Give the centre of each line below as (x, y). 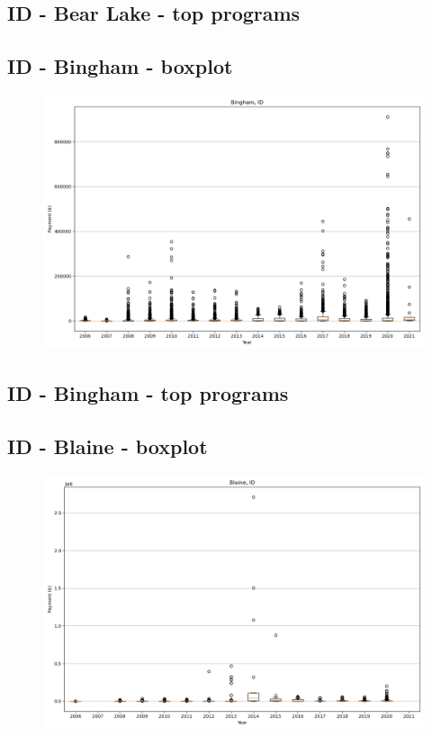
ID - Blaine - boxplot (108, 446)
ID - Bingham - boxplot (120, 66)
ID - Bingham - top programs (148, 393)
